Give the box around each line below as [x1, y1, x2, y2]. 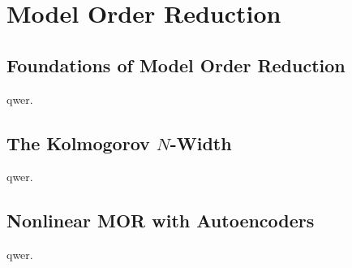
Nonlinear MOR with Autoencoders [6, 208, 315, 233]
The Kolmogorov [6, 130, 150, 155]
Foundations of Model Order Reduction [6, 52, 346, 77]
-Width [170, 130, 232, 155]
